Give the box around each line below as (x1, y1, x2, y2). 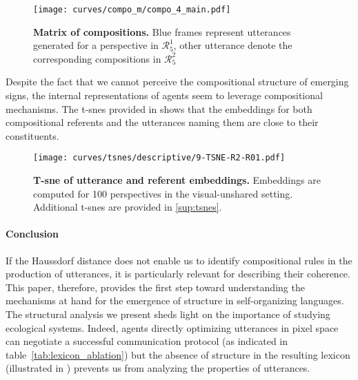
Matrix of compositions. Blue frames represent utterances (33, 24, 291, 39)
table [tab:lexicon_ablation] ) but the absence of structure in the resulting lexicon (6, 347, 350, 361)
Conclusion (6, 226, 59, 241)
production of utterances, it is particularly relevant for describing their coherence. (6, 266, 350, 281)
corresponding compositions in (33, 51, 161, 65)
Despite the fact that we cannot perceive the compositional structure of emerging (6, 74, 349, 89)
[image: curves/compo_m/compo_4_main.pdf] (33, 5, 231, 14)
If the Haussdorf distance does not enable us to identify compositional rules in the (6, 253, 352, 267)
